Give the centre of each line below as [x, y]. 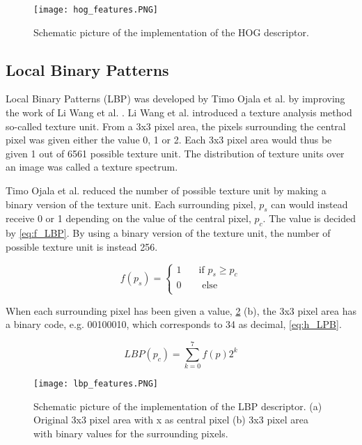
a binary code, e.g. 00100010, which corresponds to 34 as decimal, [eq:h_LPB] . [174, 324]
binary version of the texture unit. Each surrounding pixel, [131, 204]
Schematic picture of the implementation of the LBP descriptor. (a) [178, 406]
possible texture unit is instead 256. [82, 246]
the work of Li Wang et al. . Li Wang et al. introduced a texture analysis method [179, 112]
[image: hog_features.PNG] [96, 10]
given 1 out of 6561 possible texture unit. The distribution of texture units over [175, 153]
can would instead [309, 204]
